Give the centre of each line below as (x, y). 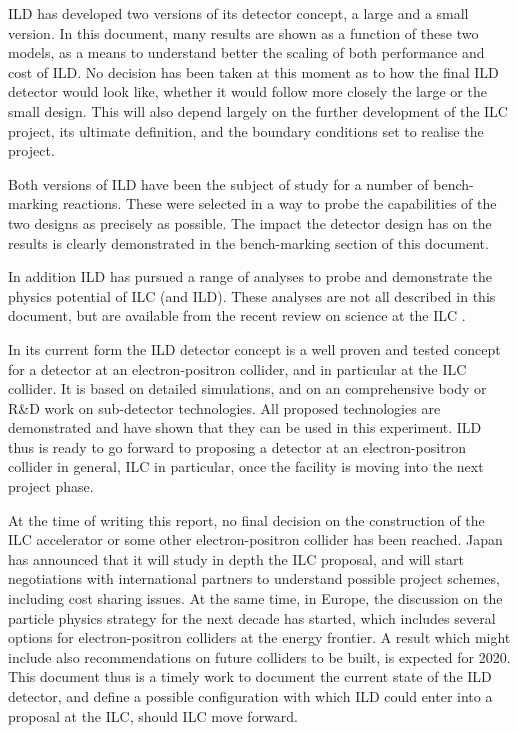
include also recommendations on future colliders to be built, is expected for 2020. (259, 656)
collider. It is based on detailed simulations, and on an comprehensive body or (247, 388)
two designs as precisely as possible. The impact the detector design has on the (250, 222)
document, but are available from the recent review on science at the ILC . (237, 315)
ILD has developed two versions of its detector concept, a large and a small (238, 13)
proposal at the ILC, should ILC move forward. (153, 715)
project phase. (51, 486)
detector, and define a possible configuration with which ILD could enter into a (250, 696)
